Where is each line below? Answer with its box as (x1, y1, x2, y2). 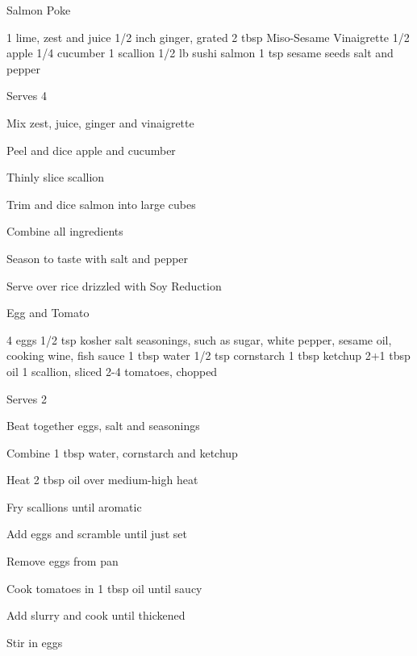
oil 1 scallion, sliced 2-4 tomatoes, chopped (6, 362, 218, 379)
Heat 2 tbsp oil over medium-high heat (6, 471, 198, 488)
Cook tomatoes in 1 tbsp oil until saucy (6, 579, 202, 596)
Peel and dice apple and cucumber (6, 141, 176, 158)
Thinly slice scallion (6, 169, 105, 186)
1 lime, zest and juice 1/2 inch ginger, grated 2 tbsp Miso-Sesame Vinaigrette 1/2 (6, 28, 410, 45)
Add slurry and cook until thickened (6, 607, 186, 624)
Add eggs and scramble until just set (6, 525, 187, 542)
